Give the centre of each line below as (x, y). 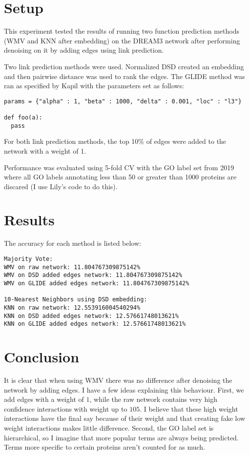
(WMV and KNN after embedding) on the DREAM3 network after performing (122, 40)
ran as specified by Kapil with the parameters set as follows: (94, 86)
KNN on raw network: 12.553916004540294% (72, 307)
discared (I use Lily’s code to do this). (61, 186)
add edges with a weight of (44, 399)
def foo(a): (23, 118)
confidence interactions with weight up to (66, 408)
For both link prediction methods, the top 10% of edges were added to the (115, 141)
